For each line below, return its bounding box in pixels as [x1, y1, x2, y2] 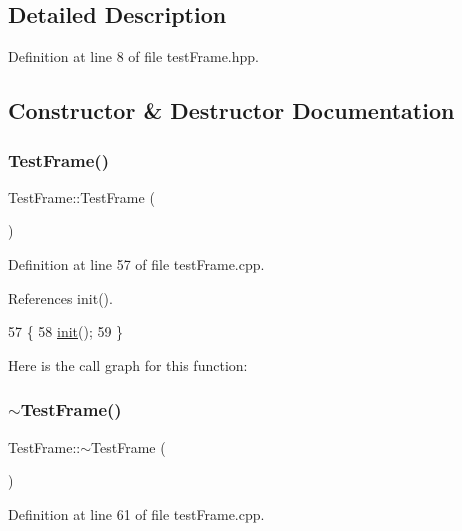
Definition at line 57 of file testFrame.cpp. [8, 253, 265, 274]
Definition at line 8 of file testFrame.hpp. [8, 46, 259, 67]
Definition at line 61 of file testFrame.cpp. [8, 503, 265, 524]
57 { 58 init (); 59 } [8, 321, 124, 342]
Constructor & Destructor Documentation [8, 95, 455, 126]
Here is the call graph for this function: [8, 354, 248, 375]
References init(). [8, 287, 113, 308]
